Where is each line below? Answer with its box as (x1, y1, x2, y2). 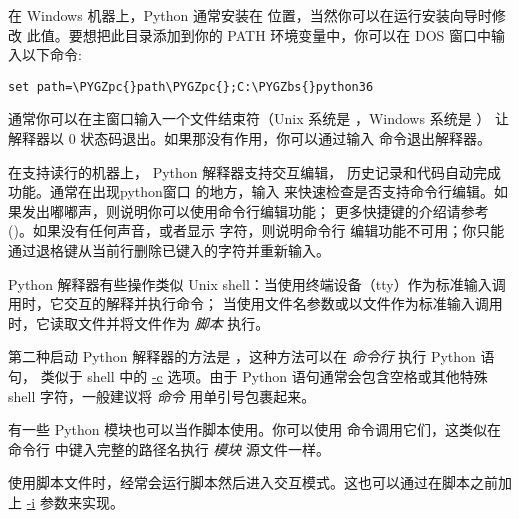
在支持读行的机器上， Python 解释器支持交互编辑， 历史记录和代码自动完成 (8, 161, 501, 182)
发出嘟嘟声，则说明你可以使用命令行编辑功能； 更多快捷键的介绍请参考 (21, 200, 489, 221)
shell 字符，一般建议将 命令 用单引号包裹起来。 (8, 385, 316, 406)
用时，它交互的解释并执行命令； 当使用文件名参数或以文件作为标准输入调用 (8, 293, 503, 314)
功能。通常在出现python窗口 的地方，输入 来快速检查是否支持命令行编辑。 (8, 181, 495, 202)
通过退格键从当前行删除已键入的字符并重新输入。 (8, 240, 330, 260)
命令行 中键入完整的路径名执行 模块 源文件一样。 (8, 438, 330, 459)
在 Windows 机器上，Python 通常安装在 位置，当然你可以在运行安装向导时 (8, 5, 492, 25)
